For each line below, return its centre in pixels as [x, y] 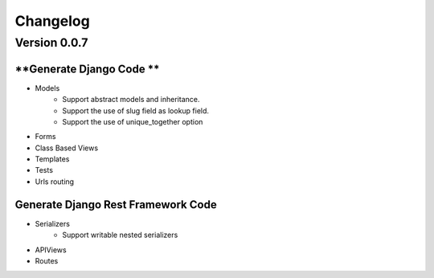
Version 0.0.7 [51, 43]
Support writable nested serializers [120, 235]
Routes [47, 260]
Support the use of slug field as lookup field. [135, 110]
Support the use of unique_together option [133, 121]
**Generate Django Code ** [87, 69]
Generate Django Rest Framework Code [116, 204]
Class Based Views [67, 148]
